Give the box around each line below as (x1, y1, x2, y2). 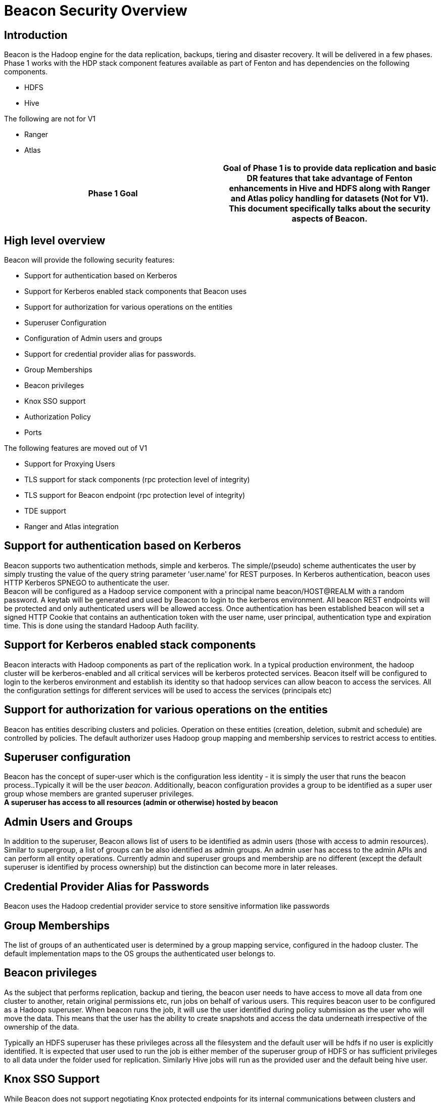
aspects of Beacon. (291, 214, 368, 224)
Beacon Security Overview (4, 2, 187, 19)
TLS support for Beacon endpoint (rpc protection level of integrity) (24, 491, 246, 500)
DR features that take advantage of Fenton (247, 173, 413, 184)
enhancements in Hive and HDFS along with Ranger (229, 183, 430, 194)
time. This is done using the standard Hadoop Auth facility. (4, 621, 199, 630)
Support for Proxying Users (24, 459, 115, 469)
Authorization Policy (24, 412, 91, 421)
